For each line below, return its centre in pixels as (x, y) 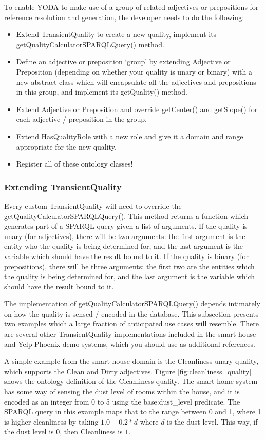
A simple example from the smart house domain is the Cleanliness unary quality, (131, 361)
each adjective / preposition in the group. (81, 119)
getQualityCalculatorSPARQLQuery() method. (90, 44)
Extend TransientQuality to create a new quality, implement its (116, 34)
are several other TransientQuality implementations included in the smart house (130, 334)
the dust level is (29, 432)
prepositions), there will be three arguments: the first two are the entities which (129, 266)
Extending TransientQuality (63, 186)
